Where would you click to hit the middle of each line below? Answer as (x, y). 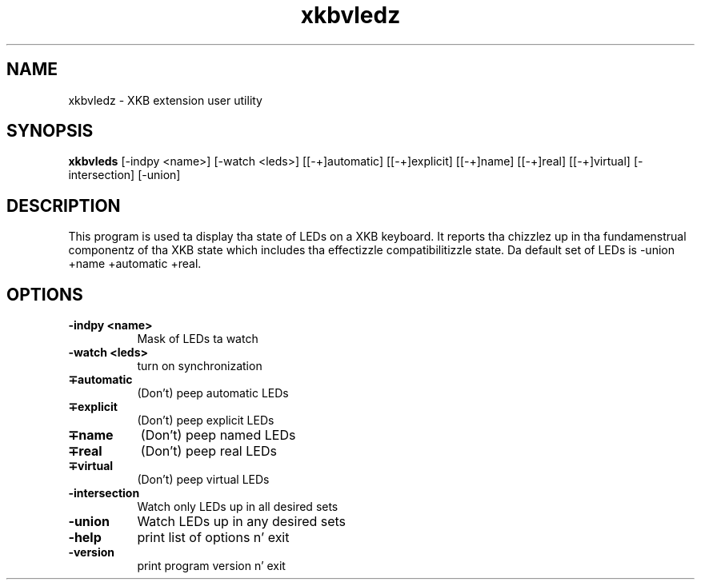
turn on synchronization (200, 366)
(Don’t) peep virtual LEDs (203, 480)
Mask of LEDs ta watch (198, 339)
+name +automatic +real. (135, 264)
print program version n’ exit (211, 566)
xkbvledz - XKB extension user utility (165, 100)
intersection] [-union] (124, 175)
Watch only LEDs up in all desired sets (238, 507)
